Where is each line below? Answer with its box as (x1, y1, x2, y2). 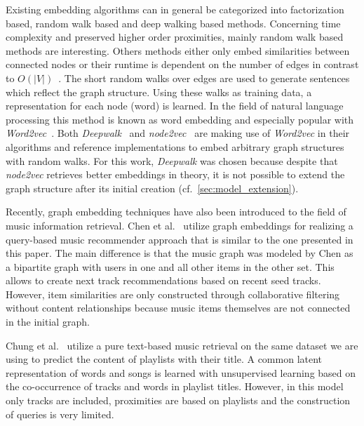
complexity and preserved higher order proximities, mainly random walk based (6, 29, 344, 44)
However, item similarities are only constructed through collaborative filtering (6, 286, 340, 301)
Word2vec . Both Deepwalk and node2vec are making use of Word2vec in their (6, 126, 350, 140)
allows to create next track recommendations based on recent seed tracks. (6, 273, 321, 288)
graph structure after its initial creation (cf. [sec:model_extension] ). (6, 180, 299, 195)
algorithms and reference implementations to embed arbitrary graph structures (6, 139, 344, 154)
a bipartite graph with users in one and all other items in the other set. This (6, 259, 335, 274)
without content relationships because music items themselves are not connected (6, 300, 351, 315)
